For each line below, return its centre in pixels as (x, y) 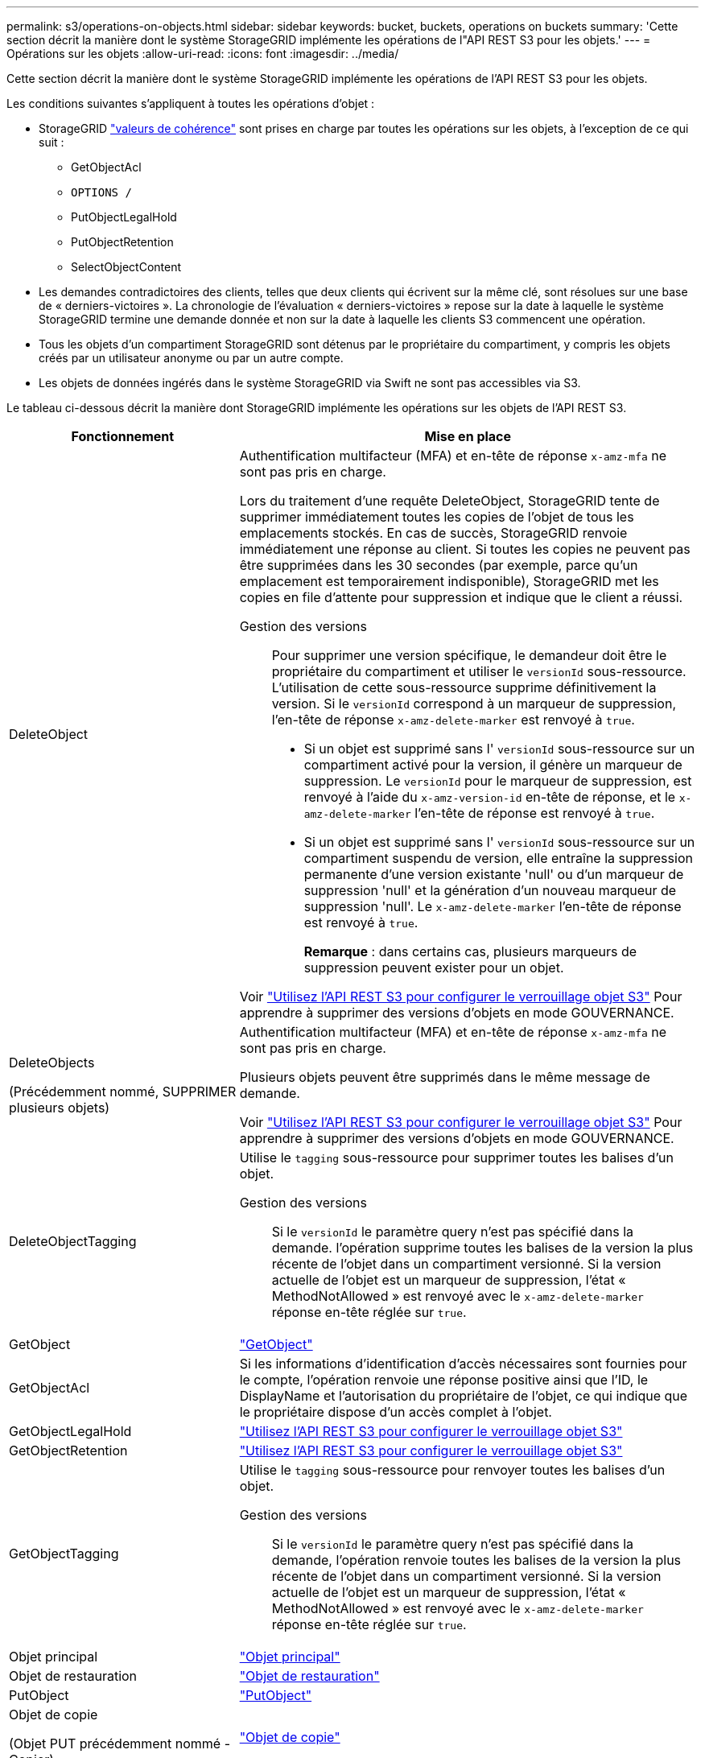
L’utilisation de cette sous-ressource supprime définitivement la (464, 687)
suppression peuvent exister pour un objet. (434, 968)
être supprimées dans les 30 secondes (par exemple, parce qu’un (439, 565)
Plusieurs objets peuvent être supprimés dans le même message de (445, 1077)
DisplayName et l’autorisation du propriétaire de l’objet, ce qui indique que (464, 1396)
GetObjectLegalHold (70, 1431)
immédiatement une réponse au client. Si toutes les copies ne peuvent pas (465, 549)
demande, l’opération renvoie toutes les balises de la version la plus (476, 1560)
